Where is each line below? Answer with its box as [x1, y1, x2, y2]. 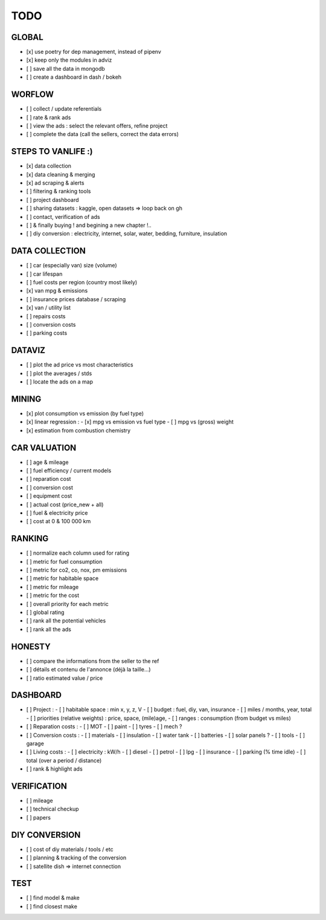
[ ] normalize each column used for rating [26, 549, 130, 556]
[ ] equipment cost [26, 492, 72, 500]
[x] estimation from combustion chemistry [26, 426, 131, 434]
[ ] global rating [26, 608, 65, 616]
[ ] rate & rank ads [26, 114, 71, 121]
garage [26, 740, 45, 747]
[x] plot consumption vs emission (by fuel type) [26, 409, 144, 417]
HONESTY [11, 641, 51, 651]
